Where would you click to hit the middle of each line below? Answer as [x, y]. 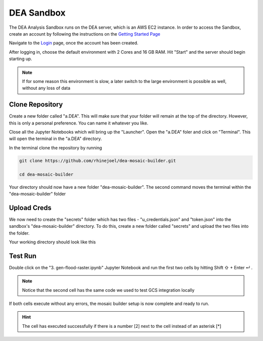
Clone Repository [36, 105]
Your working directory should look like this [52, 242]
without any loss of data [46, 88]
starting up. [21, 59]
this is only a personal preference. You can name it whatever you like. [79, 123]
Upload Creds [30, 208]
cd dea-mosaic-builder [46, 174]
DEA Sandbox [37, 13]
